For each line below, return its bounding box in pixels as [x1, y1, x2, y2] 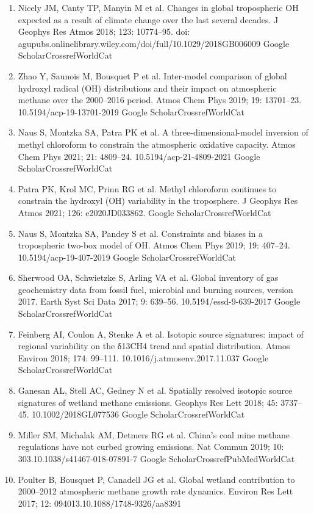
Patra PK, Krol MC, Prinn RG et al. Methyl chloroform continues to [18, 182, 277, 195]
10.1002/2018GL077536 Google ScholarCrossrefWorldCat [32, 408, 245, 421]
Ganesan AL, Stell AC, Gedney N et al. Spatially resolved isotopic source [18, 384, 293, 397]
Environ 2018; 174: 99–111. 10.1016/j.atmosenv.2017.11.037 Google [18, 351, 269, 364]
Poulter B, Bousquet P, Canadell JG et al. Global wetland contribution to [18, 472, 295, 485]
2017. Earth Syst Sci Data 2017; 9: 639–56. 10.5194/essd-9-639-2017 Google [18, 295, 301, 308]
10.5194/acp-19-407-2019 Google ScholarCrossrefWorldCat [18, 250, 236, 263]
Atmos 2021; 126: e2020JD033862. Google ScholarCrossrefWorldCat [18, 206, 271, 219]
